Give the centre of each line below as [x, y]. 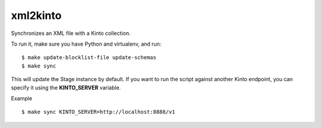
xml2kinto [36, 15]
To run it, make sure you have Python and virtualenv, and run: [86, 44]
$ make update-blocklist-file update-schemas [89, 57]
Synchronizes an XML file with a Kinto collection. [71, 33]
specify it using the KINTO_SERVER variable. [66, 87]
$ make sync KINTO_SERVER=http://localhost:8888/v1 [98, 112]
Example [22, 98]
